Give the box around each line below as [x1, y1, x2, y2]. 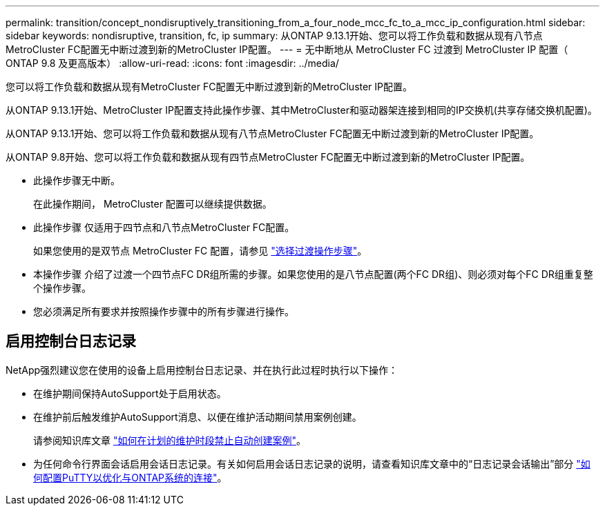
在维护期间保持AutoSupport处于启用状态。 [33, 387, 227, 399]
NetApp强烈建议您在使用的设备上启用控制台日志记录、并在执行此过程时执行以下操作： [6, 363, 398, 376]
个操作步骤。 [33, 282, 91, 294]
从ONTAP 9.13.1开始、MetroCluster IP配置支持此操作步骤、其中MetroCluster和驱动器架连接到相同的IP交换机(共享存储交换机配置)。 [6, 104, 597, 116]
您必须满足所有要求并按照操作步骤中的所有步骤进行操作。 [33, 305, 294, 317]
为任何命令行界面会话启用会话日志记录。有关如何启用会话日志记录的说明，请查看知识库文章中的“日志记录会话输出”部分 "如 [33, 457, 590, 470]
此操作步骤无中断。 [33, 174, 120, 186]
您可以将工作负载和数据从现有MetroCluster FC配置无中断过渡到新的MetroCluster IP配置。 [6, 81, 413, 92]
